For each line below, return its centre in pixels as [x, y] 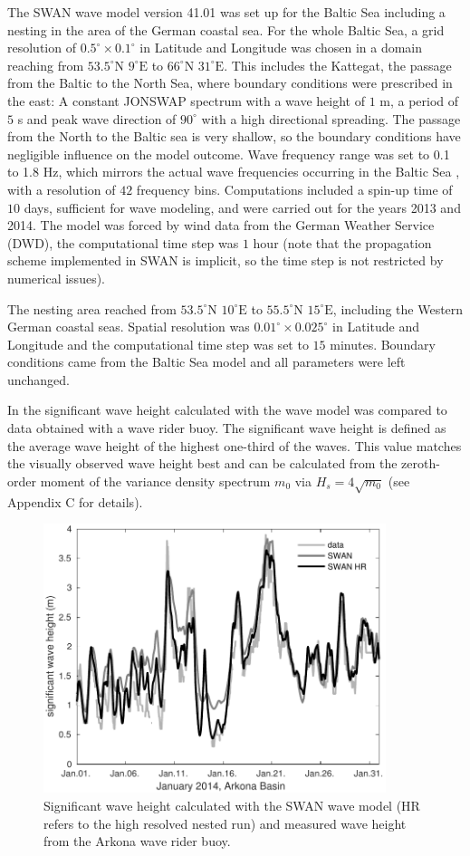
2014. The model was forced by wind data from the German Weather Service [221, 225]
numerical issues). [56, 278]
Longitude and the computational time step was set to [158, 344]
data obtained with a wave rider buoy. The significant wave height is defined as [227, 428]
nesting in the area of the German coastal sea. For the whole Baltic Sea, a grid [226, 29]
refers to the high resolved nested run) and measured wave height [225, 823]
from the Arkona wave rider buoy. [137, 841]
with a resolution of [62, 189]
